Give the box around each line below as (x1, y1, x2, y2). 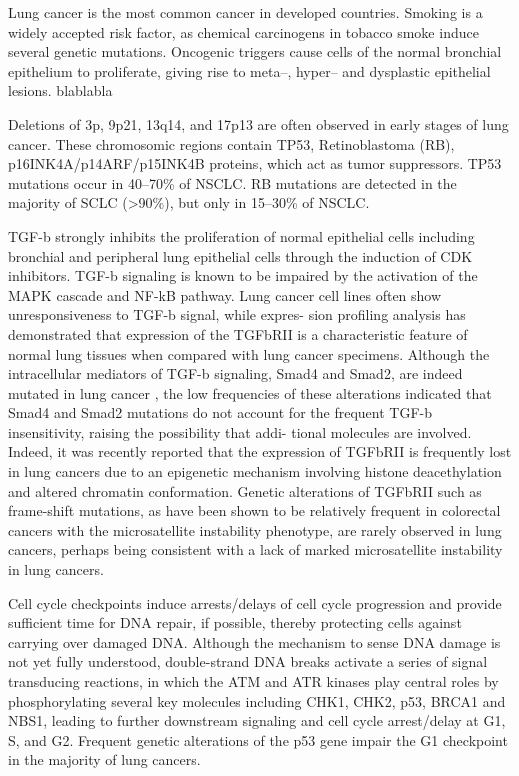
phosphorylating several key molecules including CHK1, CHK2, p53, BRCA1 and (8, 690, 506, 711)
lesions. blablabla (8, 80, 113, 101)
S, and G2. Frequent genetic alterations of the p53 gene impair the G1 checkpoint (8, 729, 508, 750)
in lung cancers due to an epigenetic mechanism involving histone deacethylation (8, 461, 502, 482)
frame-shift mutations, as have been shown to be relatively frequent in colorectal (8, 500, 501, 521)
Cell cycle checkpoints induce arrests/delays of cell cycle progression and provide (8, 592, 502, 613)
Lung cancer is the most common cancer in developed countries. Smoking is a (8, 2, 483, 22)
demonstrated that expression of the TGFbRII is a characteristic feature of (8, 323, 468, 344)
